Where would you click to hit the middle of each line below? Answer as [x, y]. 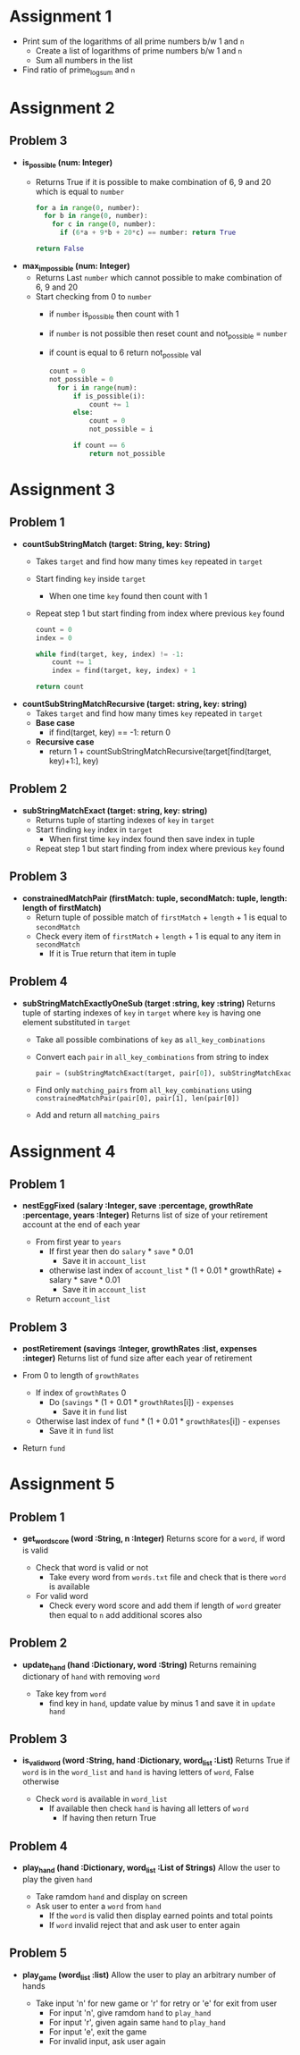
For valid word [62, 1596]
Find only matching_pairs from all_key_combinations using [144, 1090]
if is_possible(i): [109, 396]
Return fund [43, 1448]
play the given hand [57, 1879]
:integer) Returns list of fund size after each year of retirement [137, 1358]
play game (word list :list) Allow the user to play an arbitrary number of [149, 1975]
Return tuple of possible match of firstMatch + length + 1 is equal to [161, 917]
